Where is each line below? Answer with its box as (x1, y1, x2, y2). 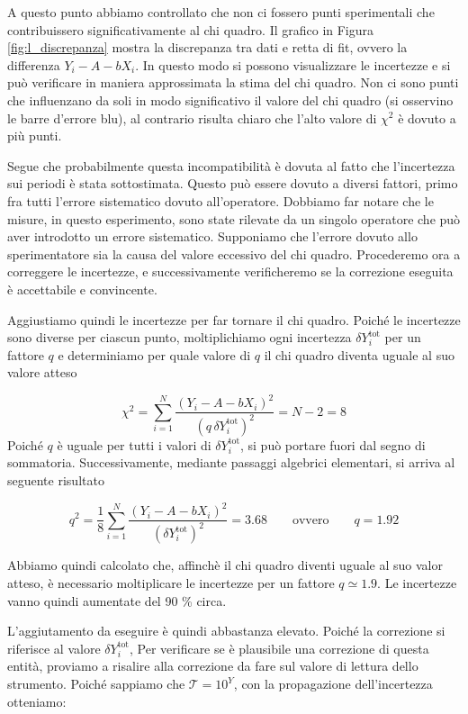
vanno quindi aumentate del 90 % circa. (7, 591, 227, 610)
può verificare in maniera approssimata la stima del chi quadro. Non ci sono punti (7, 73, 459, 92)
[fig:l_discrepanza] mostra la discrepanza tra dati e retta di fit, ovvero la (7, 38, 408, 57)
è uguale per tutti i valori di (57, 435, 211, 454)
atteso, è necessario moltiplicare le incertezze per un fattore (7, 574, 335, 592)
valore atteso (7, 363, 77, 382)
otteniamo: (7, 691, 67, 710)
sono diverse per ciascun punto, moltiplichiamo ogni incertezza (7, 328, 352, 347)
